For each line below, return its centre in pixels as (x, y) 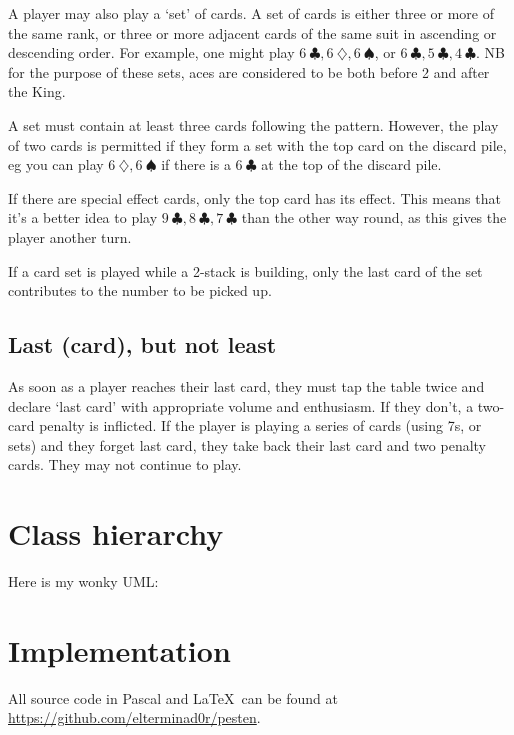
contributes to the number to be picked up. (140, 290)
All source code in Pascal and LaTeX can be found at (173, 697)
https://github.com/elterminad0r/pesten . (134, 717)
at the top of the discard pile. (351, 164)
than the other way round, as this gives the (374, 217)
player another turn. (70, 236)
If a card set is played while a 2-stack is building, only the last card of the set (245, 270)
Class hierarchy (116, 533)
